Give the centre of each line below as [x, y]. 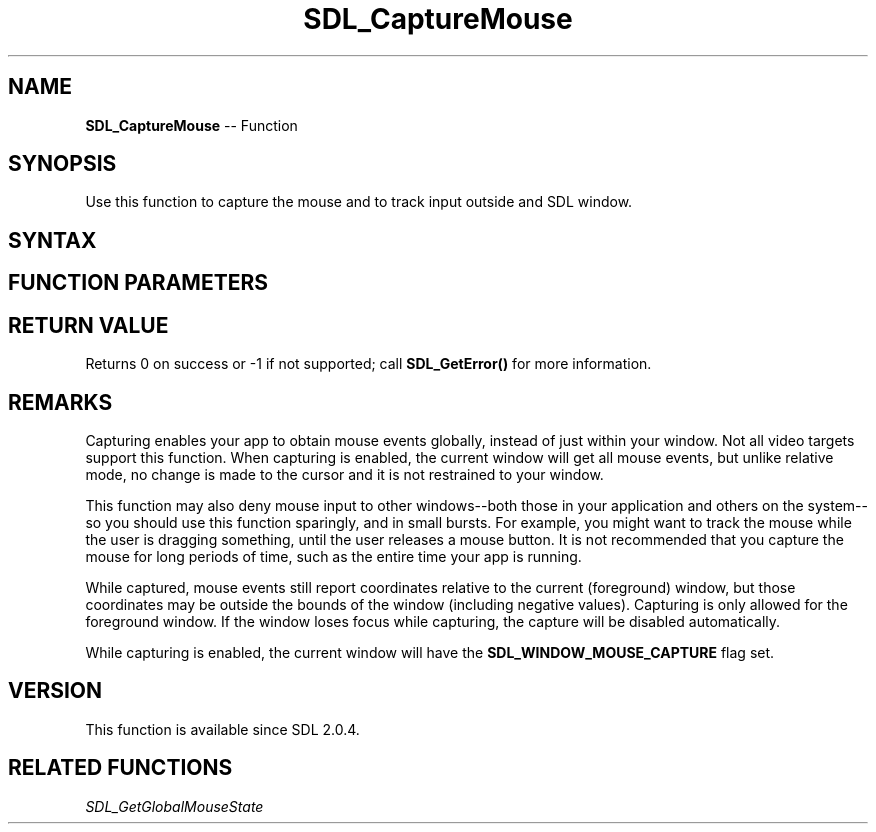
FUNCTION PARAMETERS [138, 283]
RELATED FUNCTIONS [120, 768]
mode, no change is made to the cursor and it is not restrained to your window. [344, 474]
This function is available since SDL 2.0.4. [222, 729]
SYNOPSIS [62, 164]
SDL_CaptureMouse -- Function [191, 125]
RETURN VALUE [88, 325]
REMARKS [60, 402]
